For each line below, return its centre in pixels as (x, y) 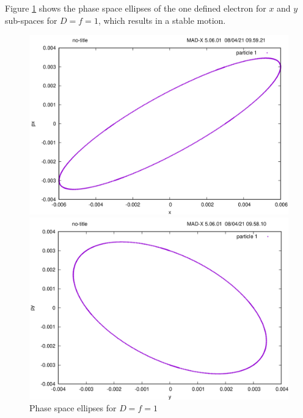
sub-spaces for (31, 20)
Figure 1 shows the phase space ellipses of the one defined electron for (136, 8)
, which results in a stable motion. (162, 20)
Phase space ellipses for (73, 408)
